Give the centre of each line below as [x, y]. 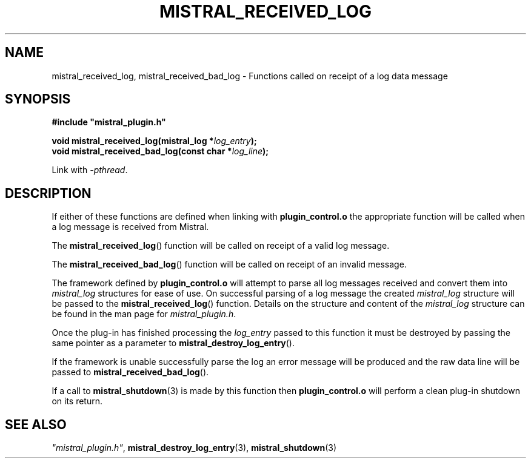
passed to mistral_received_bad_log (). [130, 372]
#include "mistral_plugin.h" [109, 122]
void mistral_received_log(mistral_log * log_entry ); [154, 141]
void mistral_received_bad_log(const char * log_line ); [160, 151]
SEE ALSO [36, 424]
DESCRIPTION [48, 193]
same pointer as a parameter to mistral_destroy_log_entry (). [173, 343]
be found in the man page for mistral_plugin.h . [144, 314]
